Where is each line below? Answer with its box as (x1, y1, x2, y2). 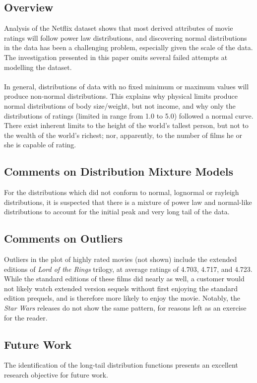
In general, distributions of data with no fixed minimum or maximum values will (4, 81, 249, 91)
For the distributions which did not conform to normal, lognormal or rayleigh (4, 187, 239, 197)
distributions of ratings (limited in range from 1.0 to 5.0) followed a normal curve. (4, 110, 254, 121)
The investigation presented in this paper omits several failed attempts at (4, 52, 228, 62)
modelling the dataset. (4, 62, 72, 72)
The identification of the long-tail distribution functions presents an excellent (4, 360, 238, 370)
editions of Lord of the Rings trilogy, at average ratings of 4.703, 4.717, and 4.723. (4, 263, 253, 274)
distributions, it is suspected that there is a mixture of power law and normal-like (4, 196, 252, 207)
